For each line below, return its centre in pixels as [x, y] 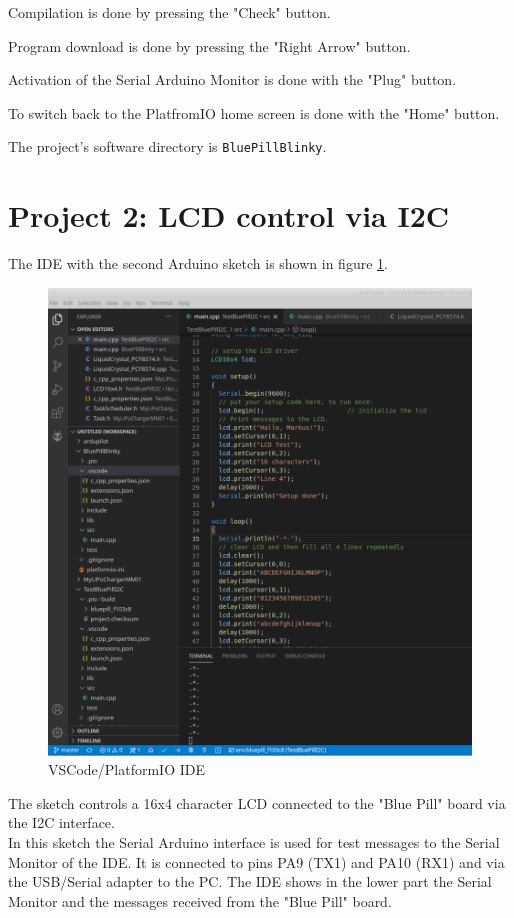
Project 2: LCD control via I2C [229, 215]
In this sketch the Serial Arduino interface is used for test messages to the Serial [254, 841]
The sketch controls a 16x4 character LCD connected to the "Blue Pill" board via [257, 802]
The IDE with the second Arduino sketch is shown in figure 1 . [198, 263]
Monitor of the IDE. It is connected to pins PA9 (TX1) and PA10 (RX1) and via [256, 861]
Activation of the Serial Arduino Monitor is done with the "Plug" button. [232, 79]
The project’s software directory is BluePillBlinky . [167, 146]
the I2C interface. [61, 822]
